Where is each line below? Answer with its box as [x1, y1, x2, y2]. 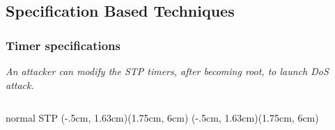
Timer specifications [6, 36, 121, 54]
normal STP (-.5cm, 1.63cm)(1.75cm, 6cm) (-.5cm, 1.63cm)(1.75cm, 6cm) [6, 111, 319, 125]
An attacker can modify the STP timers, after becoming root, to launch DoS [6, 64, 329, 78]
